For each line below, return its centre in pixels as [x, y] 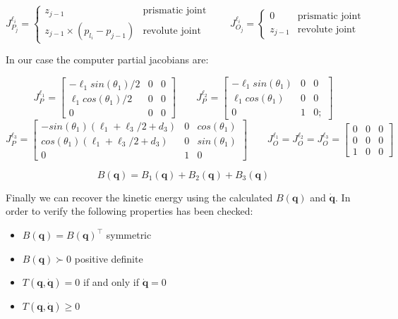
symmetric [129, 234]
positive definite [109, 258]
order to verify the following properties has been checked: [129, 211]
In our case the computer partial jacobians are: [107, 60]
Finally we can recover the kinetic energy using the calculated [139, 197]
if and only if [111, 282]
